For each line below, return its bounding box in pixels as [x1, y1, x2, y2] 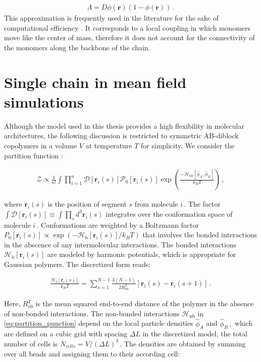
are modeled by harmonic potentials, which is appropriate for [47, 249, 236, 259]
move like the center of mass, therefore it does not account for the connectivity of [4, 32, 255, 43]
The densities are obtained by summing [124, 338, 246, 348]
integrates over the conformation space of [106, 208, 233, 219]
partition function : [4, 150, 63, 160]
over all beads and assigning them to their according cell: [4, 348, 180, 358]
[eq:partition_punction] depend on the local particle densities [4, 318, 193, 328]
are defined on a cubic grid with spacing [4, 328, 128, 339]
